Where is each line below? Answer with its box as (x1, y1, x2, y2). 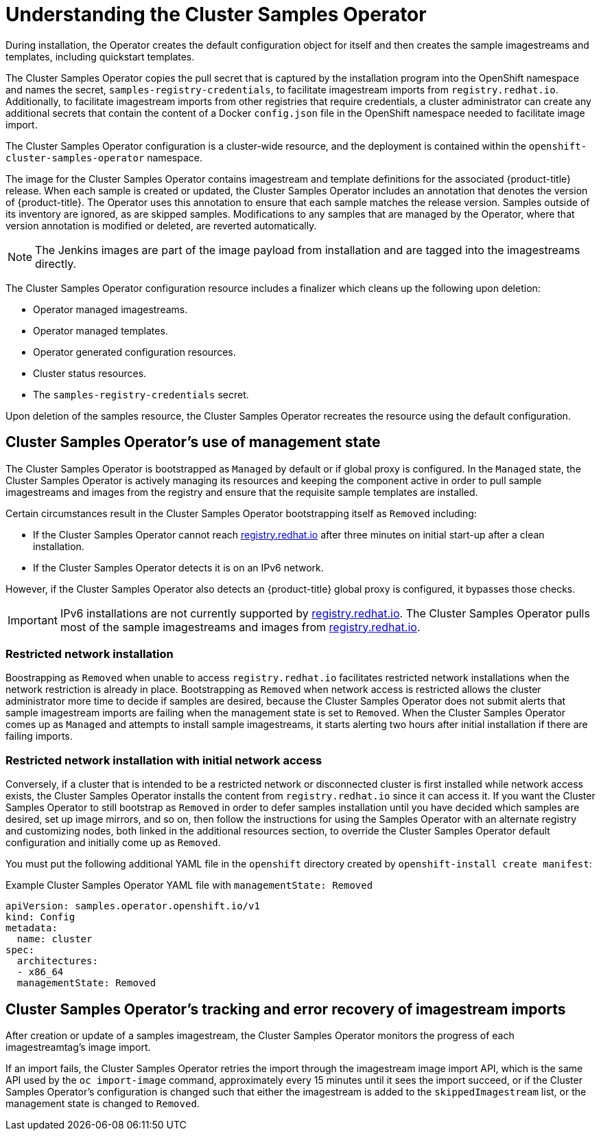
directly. (35, 256, 77, 271)
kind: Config (5, 911, 75, 923)
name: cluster (16, 933, 93, 945)
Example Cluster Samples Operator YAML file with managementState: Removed (5, 879, 373, 891)
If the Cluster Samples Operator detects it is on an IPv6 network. (33, 561, 324, 573)
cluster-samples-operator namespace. (5, 151, 202, 163)
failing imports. (5, 730, 73, 742)
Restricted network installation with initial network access (5, 753, 322, 767)
